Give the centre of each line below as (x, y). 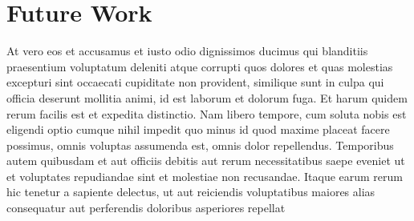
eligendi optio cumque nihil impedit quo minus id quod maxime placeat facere (198, 129)
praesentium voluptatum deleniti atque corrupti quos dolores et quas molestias (200, 66)
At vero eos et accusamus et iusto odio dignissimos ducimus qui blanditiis (187, 51)
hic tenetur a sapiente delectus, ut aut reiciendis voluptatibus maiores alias (191, 192)
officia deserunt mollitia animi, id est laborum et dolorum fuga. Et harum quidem (207, 97)
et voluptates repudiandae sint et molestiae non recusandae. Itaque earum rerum (205, 176)
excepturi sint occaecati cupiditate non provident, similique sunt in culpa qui (195, 82)
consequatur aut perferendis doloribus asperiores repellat (146, 208)
